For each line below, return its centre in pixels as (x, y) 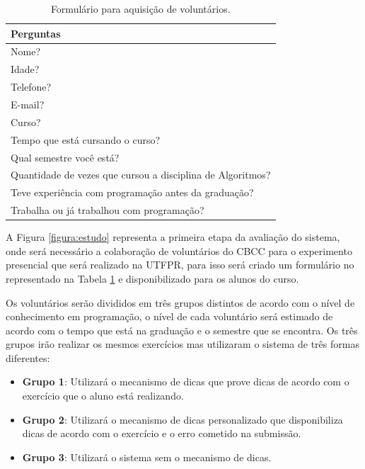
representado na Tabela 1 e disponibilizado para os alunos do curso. (152, 278)
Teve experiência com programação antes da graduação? (132, 192)
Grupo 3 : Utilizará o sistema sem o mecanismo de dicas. (147, 457)
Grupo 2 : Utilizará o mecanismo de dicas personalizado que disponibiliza (182, 419)
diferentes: (28, 357)
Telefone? (31, 87)
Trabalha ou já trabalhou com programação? (108, 210)
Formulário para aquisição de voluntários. (140, 9)
